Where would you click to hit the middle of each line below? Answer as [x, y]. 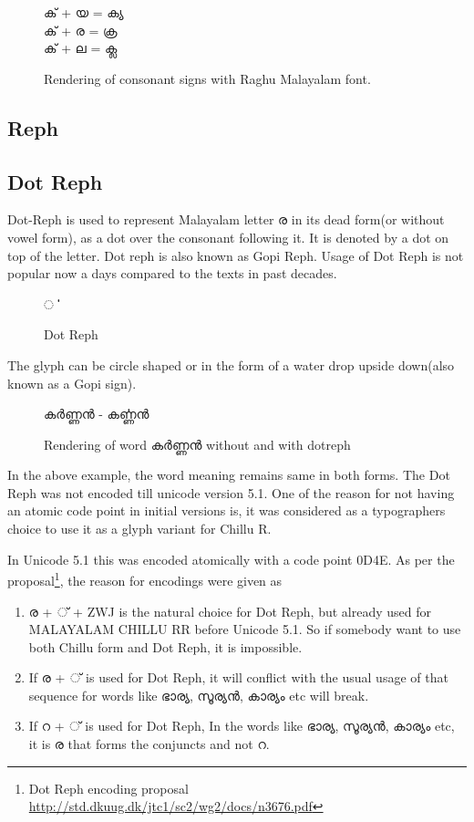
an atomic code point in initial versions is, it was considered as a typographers [227, 510]
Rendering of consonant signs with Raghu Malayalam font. [207, 78]
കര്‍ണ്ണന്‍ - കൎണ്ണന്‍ [97, 414]
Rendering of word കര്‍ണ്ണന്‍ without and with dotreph [197, 444]
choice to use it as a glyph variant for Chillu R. [139, 529]
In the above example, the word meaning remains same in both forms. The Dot [229, 475]
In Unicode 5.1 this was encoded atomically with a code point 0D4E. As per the [231, 559]
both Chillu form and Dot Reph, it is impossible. [165, 646]
